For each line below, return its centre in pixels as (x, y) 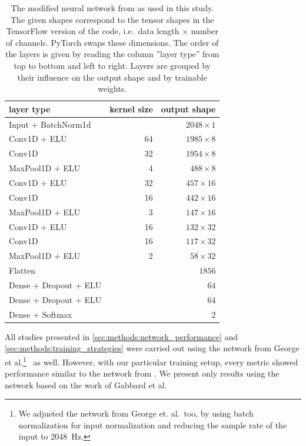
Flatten (22, 270)
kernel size (131, 109)
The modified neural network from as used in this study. (112, 8)
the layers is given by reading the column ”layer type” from (112, 54)
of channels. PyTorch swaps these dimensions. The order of (112, 42)
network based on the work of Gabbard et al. (86, 385)
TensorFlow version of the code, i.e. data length (93, 31)
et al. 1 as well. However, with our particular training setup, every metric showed (152, 361)
